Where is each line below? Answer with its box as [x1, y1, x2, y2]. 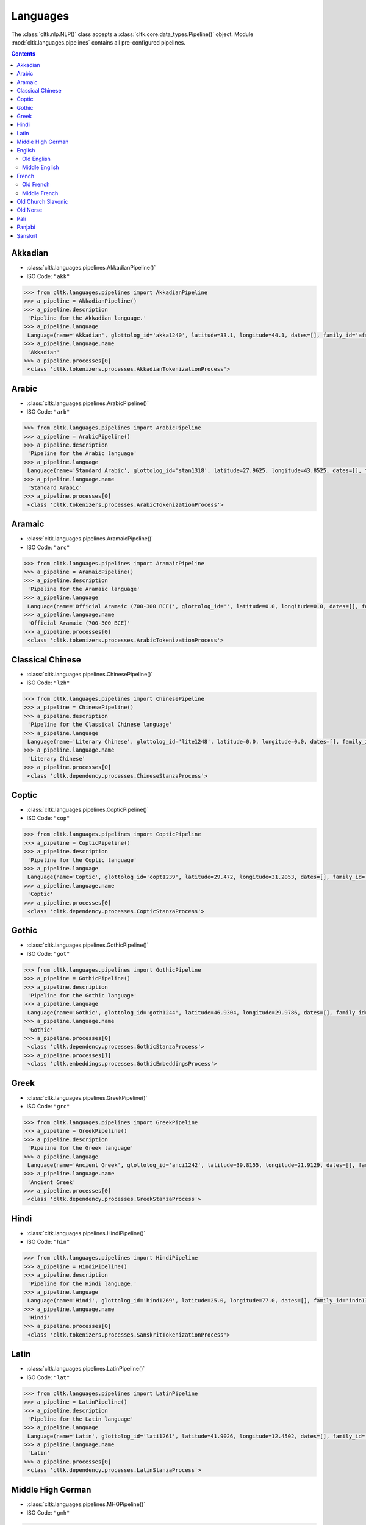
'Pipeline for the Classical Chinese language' [27, 721, 173, 728]
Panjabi [16, 223, 36, 231]
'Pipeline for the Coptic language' [27, 856, 137, 863]
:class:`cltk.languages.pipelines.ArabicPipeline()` [26, 400, 149, 407]
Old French [22, 181, 50, 188]
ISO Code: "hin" [26, 1238, 70, 1246]
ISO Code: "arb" [26, 408, 70, 415]
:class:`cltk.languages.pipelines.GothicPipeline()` [26, 941, 149, 949]
